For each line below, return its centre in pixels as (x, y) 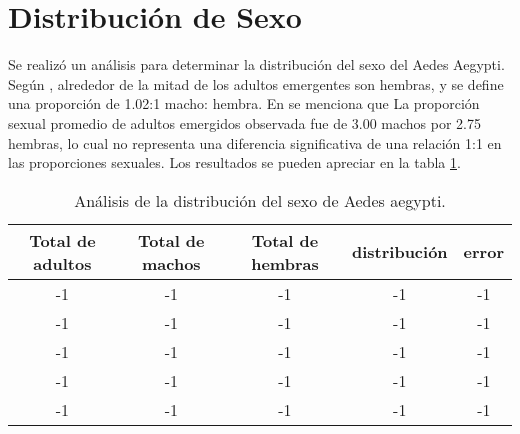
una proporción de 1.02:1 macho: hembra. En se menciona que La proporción (244, 103)
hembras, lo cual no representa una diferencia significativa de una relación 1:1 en (255, 142)
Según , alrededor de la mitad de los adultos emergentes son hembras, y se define (256, 83)
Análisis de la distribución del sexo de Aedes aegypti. (260, 200)
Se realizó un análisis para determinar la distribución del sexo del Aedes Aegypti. (256, 64)
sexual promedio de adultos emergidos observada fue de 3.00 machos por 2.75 (245, 122)
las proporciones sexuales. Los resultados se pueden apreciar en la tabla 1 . (234, 162)
